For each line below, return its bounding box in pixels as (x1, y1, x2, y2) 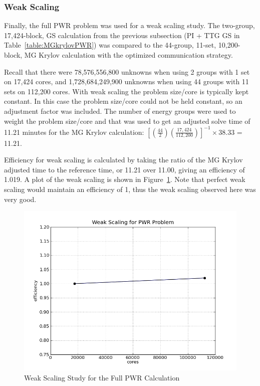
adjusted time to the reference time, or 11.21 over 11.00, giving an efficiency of (4, 164, 245, 174)
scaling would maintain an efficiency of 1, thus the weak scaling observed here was (4, 184, 256, 195)
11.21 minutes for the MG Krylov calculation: (4, 126, 144, 137)
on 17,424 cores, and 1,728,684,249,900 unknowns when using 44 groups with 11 (4, 76, 249, 87)
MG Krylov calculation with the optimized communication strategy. (24, 50, 233, 60)
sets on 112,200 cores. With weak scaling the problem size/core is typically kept (4, 86, 249, 96)
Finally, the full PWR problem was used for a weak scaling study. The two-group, (4, 20, 255, 31)
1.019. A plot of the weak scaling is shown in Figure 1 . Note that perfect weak (4, 174, 245, 184)
